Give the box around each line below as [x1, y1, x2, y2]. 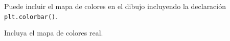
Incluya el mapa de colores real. [4, 27, 103, 38]
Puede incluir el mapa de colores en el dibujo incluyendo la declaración [4, 1, 226, 11]
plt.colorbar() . [4, 10, 58, 21]
